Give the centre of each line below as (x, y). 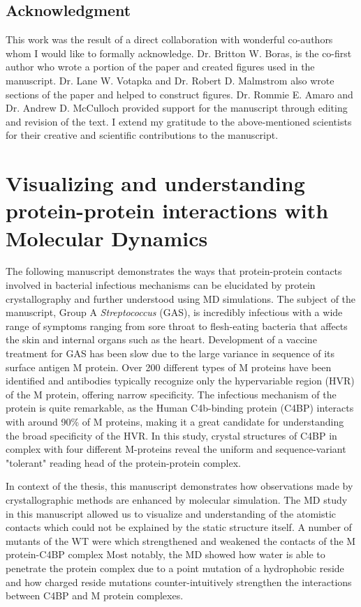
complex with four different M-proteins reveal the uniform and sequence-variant (176, 449)
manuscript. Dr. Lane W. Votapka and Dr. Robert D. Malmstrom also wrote (170, 80)
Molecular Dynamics (107, 238)
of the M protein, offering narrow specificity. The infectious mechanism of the (171, 394)
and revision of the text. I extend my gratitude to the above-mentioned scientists (179, 121)
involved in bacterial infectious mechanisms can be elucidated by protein (161, 285)
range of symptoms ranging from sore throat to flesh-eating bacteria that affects (177, 325)
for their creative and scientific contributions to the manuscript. (142, 135)
